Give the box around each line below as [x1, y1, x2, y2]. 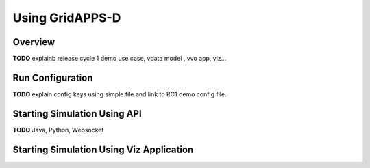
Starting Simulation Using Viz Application [12, 143, 194, 155]
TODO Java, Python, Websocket [12, 126, 104, 134]
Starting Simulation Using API [12, 108, 142, 120]
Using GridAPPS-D [12, 10, 121, 25]
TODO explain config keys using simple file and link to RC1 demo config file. [12, 89, 227, 98]
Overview [12, 36, 56, 48]
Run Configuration [12, 72, 93, 83]
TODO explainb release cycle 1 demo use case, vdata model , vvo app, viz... [12, 55, 227, 63]
